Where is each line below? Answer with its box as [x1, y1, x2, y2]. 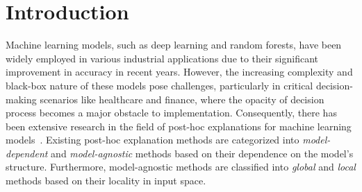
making [6, 91, 37, 106]
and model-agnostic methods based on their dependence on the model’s [51, 146, 354, 160]
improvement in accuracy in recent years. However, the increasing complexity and [6, 64, 353, 79]
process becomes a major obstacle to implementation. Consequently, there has [6, 105, 337, 120]
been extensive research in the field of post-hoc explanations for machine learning [6, 119, 352, 133]
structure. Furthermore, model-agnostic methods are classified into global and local [6, 159, 356, 174]
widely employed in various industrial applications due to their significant [6, 51, 319, 65]
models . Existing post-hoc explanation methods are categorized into [6, 132, 299, 147]
